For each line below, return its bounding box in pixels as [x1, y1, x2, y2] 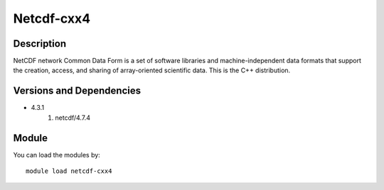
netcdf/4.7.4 [55, 113, 90, 122]
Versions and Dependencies [13, 85, 142, 97]
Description [13, 38, 67, 50]
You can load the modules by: [13, 150, 101, 159]
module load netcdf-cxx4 [26, 167, 112, 175]
